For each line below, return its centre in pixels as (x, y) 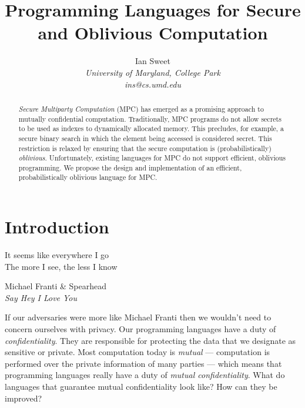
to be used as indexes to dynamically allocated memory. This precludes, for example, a (151, 128)
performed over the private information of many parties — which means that (143, 363)
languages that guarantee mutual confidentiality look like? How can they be (141, 387)
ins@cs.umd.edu (153, 84)
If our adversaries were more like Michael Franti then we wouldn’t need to (138, 317)
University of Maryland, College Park (153, 72)
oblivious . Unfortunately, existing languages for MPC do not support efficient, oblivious (152, 158)
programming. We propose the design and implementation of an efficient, (130, 167)
